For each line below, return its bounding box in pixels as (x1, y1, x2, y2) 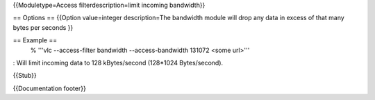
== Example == (12, 36, 58, 44)
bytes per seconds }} (12, 23, 74, 31)
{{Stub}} (12, 72, 37, 80)
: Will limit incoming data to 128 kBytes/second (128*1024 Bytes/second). (12, 58, 224, 67)
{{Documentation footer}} (12, 84, 86, 92)
